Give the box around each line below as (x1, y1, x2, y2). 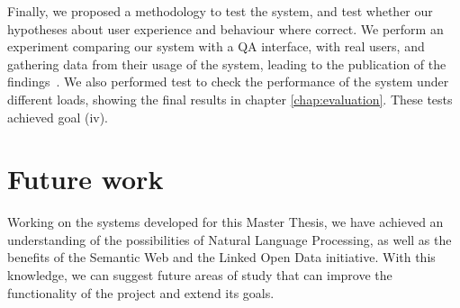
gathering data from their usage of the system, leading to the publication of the (7, 54, 446, 73)
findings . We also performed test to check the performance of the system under (7, 72, 449, 91)
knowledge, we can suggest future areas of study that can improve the (7, 266, 392, 285)
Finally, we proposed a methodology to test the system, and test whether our (7, 2, 433, 20)
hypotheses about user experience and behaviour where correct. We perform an (7, 19, 444, 38)
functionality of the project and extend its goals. (7, 283, 275, 302)
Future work (7, 160, 164, 197)
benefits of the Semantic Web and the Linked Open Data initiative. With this (7, 248, 436, 267)
